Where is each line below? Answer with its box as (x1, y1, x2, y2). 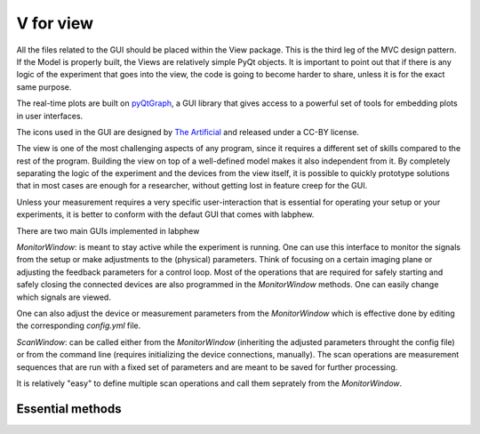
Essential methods (16, 401, 122, 416)
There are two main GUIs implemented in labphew (16, 225, 200, 236)
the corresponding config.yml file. (16, 320, 141, 331)
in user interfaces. (16, 110, 84, 121)
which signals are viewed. (16, 292, 111, 302)
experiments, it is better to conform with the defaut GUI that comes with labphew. (16, 209, 315, 220)
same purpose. (16, 81, 72, 92)
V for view (16, 13, 93, 33)
